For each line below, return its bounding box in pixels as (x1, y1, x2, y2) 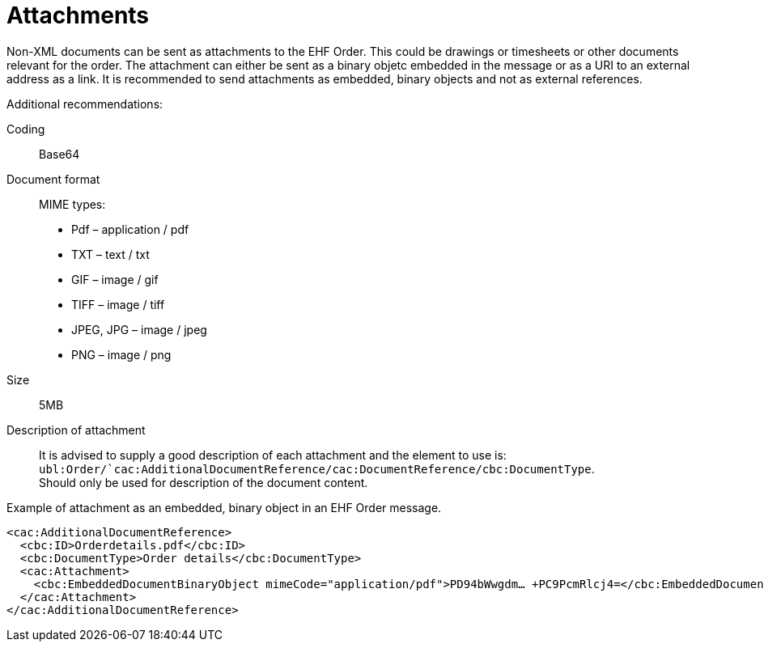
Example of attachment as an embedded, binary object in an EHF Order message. (6, 500, 442, 515)
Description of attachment (6, 422, 146, 437)
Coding (6, 121, 45, 136)
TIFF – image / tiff (71, 297, 165, 311)
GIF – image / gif (71, 272, 159, 286)
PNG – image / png (71, 347, 172, 362)
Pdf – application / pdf (71, 222, 189, 236)
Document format (6, 172, 100, 186)
